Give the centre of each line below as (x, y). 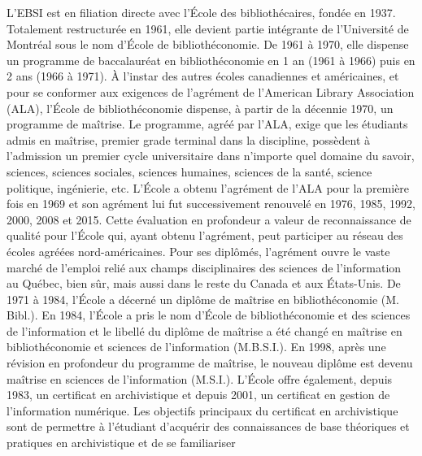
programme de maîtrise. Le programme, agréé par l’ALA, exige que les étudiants (207, 124)
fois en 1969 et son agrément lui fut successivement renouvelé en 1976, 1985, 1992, (211, 204)
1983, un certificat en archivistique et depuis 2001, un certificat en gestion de (198, 395)
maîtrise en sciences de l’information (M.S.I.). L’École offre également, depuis (200, 378)
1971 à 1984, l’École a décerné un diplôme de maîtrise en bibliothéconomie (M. (203, 299)
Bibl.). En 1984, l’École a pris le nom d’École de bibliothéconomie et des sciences (209, 315)
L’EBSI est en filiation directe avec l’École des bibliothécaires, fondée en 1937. (201, 12)
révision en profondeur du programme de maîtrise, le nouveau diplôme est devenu (210, 363)
